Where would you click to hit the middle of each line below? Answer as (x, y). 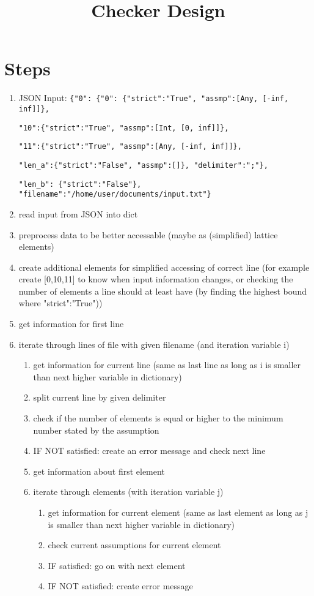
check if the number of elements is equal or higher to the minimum (158, 418)
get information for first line (71, 324)
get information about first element (99, 471)
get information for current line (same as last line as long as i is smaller (167, 365)
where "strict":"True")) (60, 303)
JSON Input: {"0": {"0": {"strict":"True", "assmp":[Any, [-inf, (154, 98)
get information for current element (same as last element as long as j (178, 512)
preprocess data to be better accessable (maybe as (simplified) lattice (148, 234)
